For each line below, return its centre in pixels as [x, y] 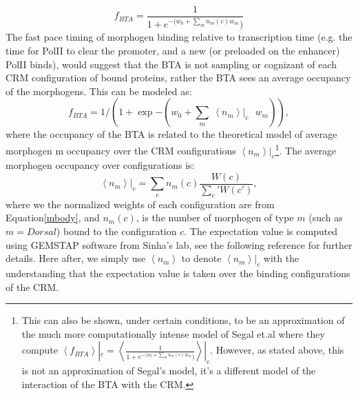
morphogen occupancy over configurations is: [100, 165]
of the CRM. [32, 286]
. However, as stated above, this [277, 350]
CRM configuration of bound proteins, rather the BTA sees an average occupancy [178, 78]
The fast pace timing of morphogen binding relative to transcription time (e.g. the [179, 37]
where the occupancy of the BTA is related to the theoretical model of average [171, 134]
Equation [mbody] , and [53, 217]
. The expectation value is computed [261, 231]
